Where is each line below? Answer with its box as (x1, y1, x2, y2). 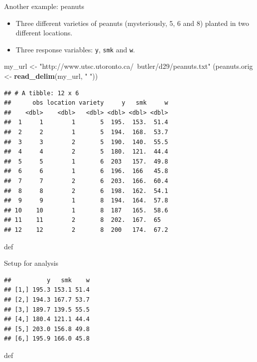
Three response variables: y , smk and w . (15, 44, 135, 54)
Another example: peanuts (4, 1, 85, 11)
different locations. (15, 27, 73, 38)
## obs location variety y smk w (4, 99, 168, 107)
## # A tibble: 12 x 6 (4, 89, 79, 97)
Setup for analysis (4, 258, 59, 268)
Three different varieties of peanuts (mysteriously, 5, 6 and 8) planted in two (15, 17, 250, 28)
